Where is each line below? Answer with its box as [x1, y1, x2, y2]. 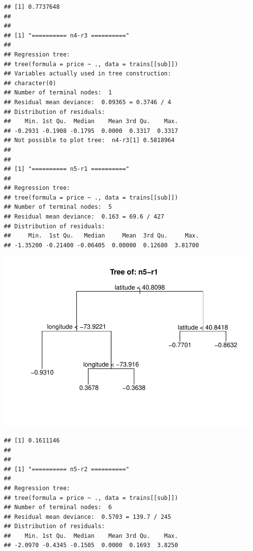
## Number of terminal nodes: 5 [4, 203, 112, 211]
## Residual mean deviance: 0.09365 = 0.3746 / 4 [4, 98, 171, 106]
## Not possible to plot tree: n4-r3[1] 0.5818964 [4, 137, 175, 144]
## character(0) [4, 79, 56, 87]
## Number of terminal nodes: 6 [4, 504, 112, 511]
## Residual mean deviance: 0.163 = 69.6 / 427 [4, 213, 164, 220]
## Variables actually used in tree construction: [4, 70, 171, 77]
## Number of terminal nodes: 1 [4, 89, 112, 96]
